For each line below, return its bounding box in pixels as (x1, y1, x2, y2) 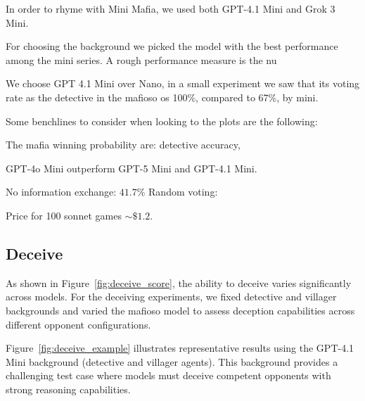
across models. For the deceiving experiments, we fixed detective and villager (6, 289, 337, 304)
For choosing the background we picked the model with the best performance (6, 39, 338, 53)
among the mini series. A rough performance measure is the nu (6, 52, 277, 67)
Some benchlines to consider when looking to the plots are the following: (6, 113, 318, 128)
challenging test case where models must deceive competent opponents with (6, 368, 331, 383)
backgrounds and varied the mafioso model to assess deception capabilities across (6, 303, 355, 317)
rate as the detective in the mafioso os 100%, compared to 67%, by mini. (6, 89, 319, 104)
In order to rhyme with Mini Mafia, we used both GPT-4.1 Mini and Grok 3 (6, 1, 335, 15)
